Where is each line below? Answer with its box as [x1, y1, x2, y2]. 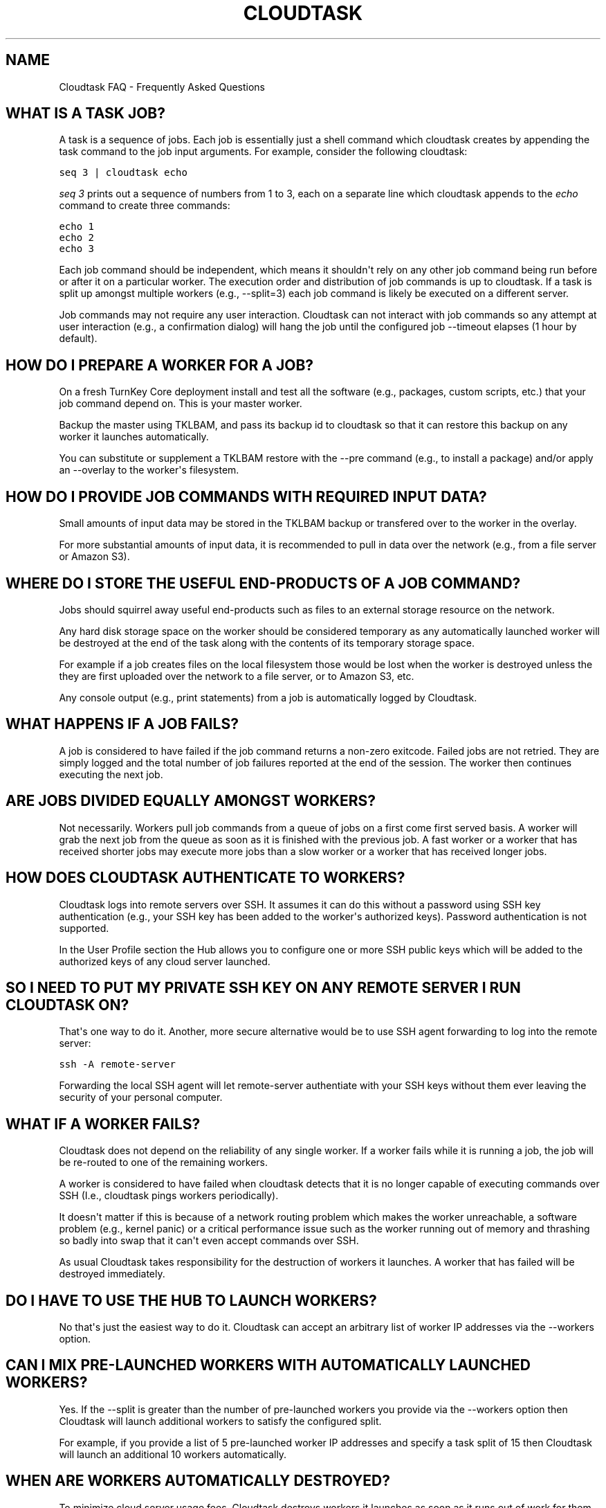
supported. [59, 922, 109, 934]
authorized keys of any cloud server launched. [59, 955, 270, 967]
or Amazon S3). [59, 550, 130, 563]
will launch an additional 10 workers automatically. [59, 1448, 287, 1460]
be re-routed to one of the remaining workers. [59, 1156, 268, 1169]
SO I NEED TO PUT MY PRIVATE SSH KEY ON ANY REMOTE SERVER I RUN [6, 978, 521, 996]
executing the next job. [59, 768, 163, 780]
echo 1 [59, 221, 94, 233]
